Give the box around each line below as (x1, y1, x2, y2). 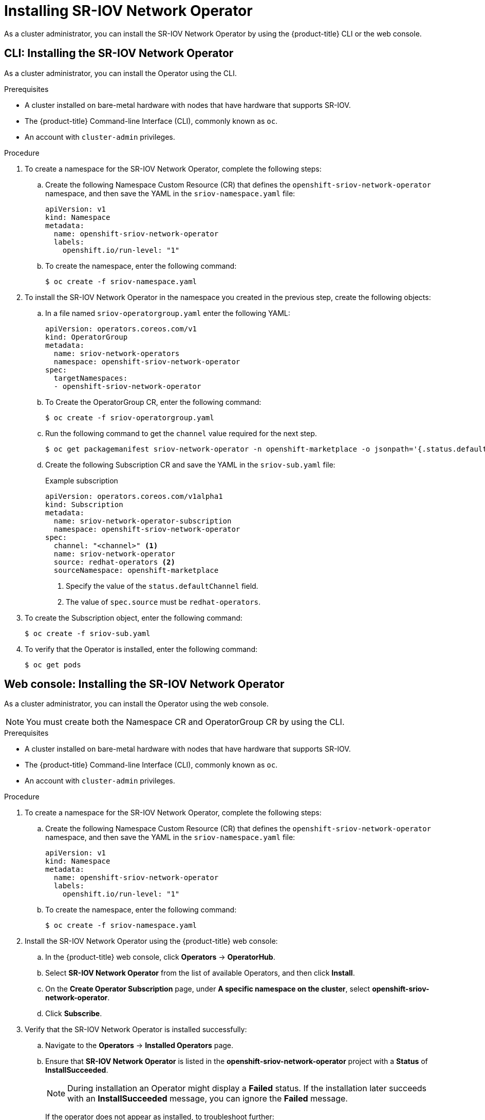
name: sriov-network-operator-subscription (53, 516, 232, 525)
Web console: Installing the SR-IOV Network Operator (4, 678, 285, 691)
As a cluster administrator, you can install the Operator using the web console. (4, 699, 269, 708)
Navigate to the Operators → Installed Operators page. (45, 1041, 234, 1050)
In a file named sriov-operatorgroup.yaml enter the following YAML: (45, 308, 290, 318)
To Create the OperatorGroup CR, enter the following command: (45, 397, 262, 406)
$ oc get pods (25, 660, 81, 669)
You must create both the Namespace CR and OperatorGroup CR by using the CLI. (26, 717, 345, 727)
